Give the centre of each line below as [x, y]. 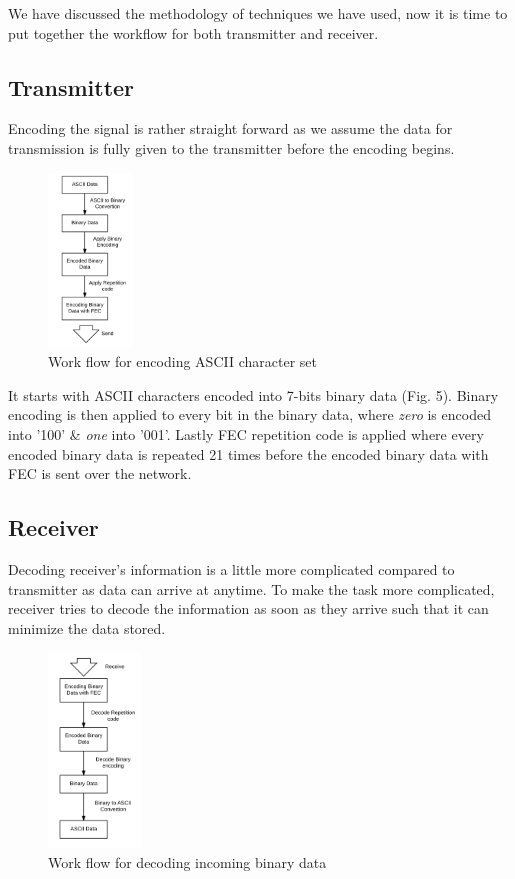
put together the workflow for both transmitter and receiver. [193, 32]
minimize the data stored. [87, 627]
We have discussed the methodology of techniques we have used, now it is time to [258, 13]
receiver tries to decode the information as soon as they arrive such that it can [248, 608]
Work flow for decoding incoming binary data [187, 862]
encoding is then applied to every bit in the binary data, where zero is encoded [249, 414]
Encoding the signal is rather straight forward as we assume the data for [230, 128]
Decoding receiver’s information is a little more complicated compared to [231, 569]
